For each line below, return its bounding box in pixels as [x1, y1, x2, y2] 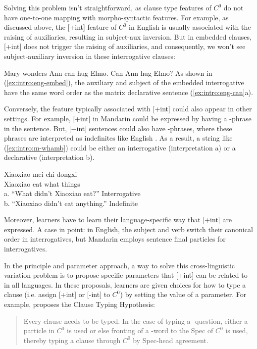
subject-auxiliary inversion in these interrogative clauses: [4, 50, 175, 61]
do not [223, 2, 244, 12]
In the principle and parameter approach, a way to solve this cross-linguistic [4, 260, 235, 270]
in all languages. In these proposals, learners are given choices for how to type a [4, 279, 246, 290]
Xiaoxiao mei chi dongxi [4, 168, 77, 179]
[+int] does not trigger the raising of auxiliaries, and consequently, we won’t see [4, 41, 246, 51]
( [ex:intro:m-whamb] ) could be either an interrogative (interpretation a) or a [4, 142, 236, 152]
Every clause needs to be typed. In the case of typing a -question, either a [23, 315, 248, 326]
